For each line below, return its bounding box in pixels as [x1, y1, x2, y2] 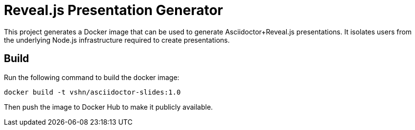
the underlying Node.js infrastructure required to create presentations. [4, 35, 230, 44]
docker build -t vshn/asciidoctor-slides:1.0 [4, 88, 181, 96]
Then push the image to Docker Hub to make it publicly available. [4, 102, 213, 111]
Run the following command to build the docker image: [4, 73, 179, 81]
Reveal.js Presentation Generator [4, 2, 223, 18]
